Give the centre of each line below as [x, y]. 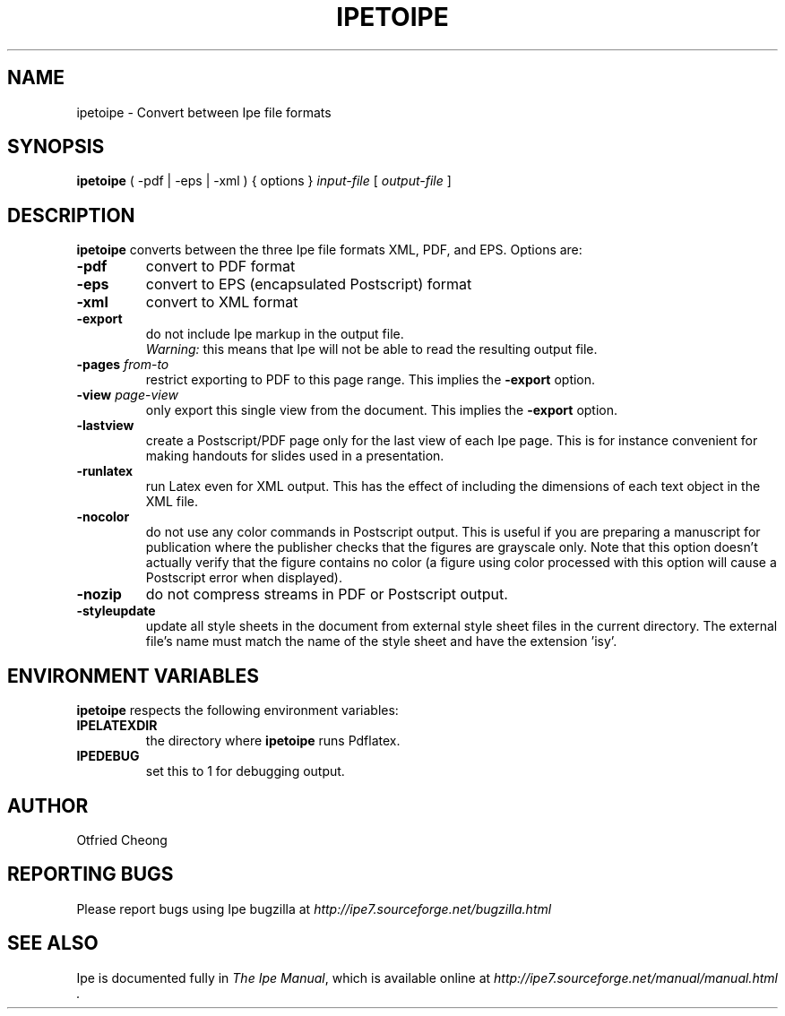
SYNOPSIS [56, 147]
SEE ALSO [53, 943]
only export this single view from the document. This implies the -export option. [382, 410]
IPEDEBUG [108, 756]
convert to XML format [222, 302]
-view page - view [127, 395]
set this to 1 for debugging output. [245, 771]
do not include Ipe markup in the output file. [275, 334]
